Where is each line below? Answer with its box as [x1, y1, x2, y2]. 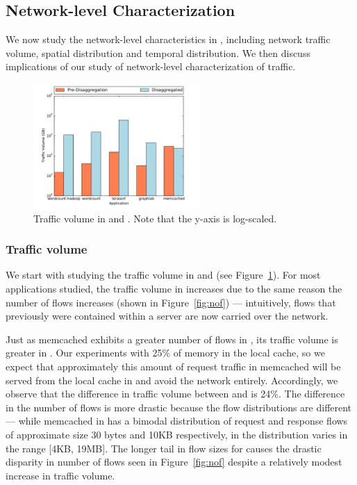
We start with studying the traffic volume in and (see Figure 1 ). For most [6, 268, 321, 282]
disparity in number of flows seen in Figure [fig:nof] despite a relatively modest [6, 454, 342, 469]
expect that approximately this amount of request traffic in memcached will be [6, 359, 341, 373]
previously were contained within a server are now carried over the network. [6, 309, 329, 323]
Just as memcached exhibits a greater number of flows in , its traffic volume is [6, 331, 338, 346]
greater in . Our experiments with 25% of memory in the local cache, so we [6, 345, 325, 360]
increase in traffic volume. [6, 468, 115, 482]
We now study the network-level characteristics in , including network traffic [6, 32, 331, 47]
